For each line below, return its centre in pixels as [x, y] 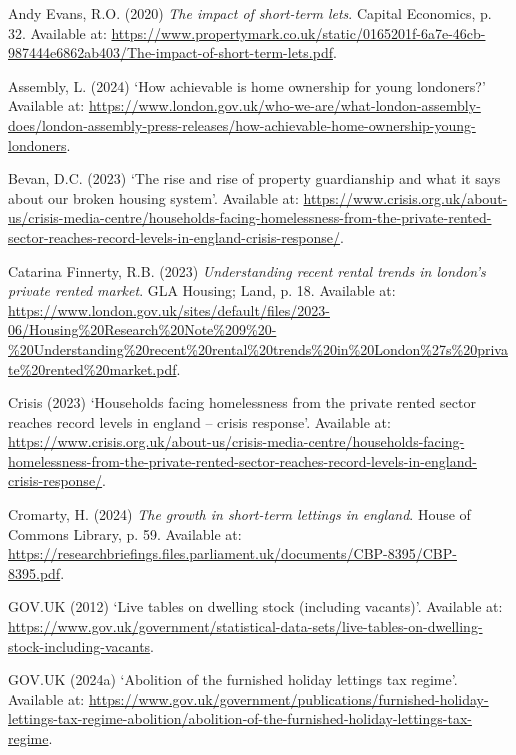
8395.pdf [34, 572]
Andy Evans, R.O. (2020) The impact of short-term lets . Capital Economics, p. [250, 13]
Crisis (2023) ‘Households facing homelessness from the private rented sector [242, 402]
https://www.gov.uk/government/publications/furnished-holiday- [288, 698]
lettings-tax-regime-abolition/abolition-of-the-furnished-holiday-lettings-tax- [240, 718]
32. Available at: [57, 32]
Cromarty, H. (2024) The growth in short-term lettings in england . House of [239, 514]
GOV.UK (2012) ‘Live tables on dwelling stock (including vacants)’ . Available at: [255, 606]
